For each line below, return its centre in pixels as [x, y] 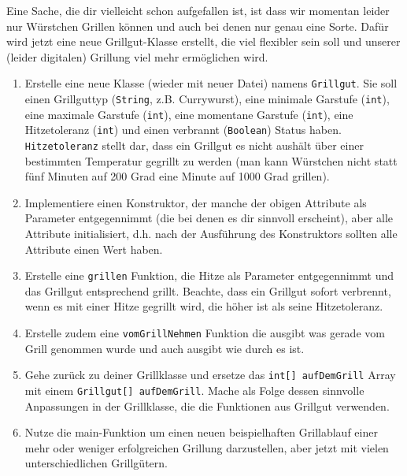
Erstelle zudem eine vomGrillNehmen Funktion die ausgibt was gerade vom [205, 333]
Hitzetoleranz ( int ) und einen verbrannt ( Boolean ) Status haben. [183, 130]
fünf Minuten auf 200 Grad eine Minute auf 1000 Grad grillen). [177, 176]
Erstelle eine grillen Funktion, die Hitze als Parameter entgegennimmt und [209, 275]
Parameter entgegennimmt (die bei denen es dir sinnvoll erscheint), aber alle [209, 218]
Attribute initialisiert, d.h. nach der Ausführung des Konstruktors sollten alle [211, 234]
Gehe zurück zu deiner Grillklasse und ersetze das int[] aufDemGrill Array [210, 375]
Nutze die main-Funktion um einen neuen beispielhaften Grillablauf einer [201, 432]
